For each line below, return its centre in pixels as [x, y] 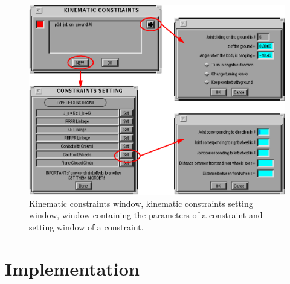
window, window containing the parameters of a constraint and [146, 215]
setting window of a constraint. [86, 226]
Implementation [72, 268]
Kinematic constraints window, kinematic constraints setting [141, 203]
